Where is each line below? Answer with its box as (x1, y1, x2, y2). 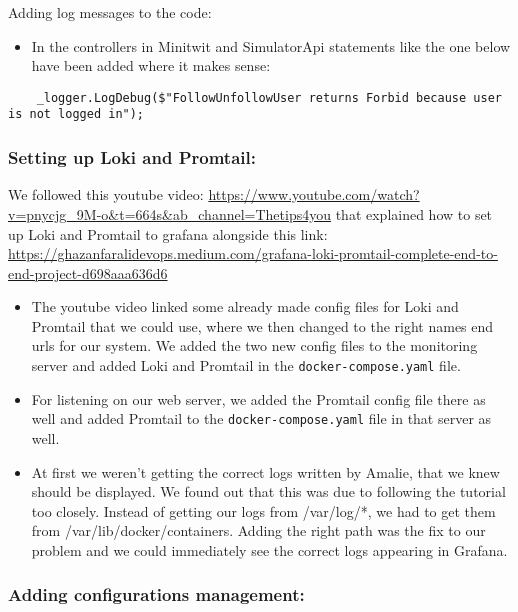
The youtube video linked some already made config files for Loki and (31, 296, 459, 317)
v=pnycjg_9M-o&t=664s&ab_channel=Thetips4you (8, 203, 331, 224)
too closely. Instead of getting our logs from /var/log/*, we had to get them (31, 500, 496, 521)
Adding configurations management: (8, 582, 305, 607)
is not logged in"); (8, 107, 145, 122)
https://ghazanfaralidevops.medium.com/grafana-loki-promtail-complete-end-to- (8, 243, 498, 264)
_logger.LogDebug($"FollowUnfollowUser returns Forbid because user (36, 90, 502, 105)
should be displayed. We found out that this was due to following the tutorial (31, 481, 506, 502)
